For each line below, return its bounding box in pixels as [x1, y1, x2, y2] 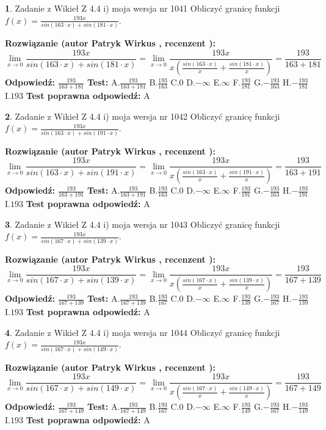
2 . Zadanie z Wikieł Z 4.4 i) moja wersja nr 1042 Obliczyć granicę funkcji [5, 109, 280, 122]
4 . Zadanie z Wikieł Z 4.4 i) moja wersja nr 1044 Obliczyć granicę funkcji [5, 326, 280, 338]
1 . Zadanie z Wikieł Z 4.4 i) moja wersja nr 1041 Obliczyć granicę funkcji [5, 2, 280, 14]
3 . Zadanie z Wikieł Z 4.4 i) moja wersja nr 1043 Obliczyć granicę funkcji [5, 217, 280, 230]
